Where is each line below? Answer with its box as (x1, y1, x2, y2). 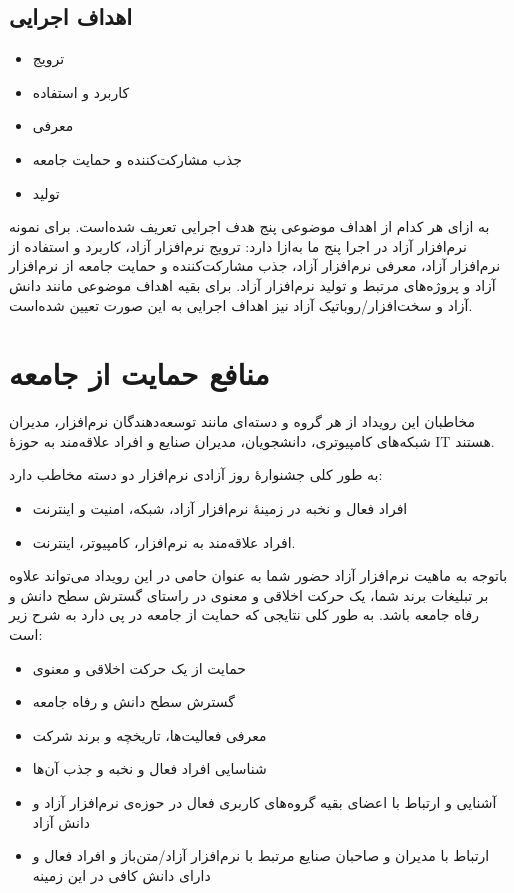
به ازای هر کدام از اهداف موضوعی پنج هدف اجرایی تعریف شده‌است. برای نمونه (9, 216, 490, 237)
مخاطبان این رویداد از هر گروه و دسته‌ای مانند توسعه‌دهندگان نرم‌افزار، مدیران (9, 411, 476, 432)
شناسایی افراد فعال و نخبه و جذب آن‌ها (32, 758, 267, 779)
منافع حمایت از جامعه (9, 353, 270, 394)
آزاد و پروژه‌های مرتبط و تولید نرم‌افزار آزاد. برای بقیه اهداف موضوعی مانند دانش (9, 274, 496, 295)
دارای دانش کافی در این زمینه (32, 864, 211, 885)
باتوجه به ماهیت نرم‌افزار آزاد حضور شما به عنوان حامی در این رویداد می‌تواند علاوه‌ (9, 565, 508, 586)
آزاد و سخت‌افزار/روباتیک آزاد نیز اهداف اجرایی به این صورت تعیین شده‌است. (9, 294, 473, 315)
